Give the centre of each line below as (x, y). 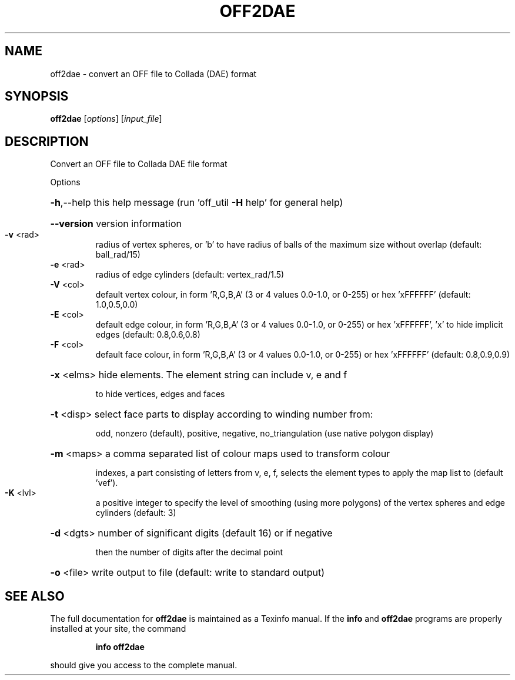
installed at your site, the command (118, 629)
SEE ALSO (35, 596)
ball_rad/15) (118, 255)
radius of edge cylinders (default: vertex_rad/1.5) (190, 275)
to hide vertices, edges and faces (160, 394)
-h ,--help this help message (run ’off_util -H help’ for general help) (197, 203)
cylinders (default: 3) (136, 513)
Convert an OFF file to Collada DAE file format (139, 164)
